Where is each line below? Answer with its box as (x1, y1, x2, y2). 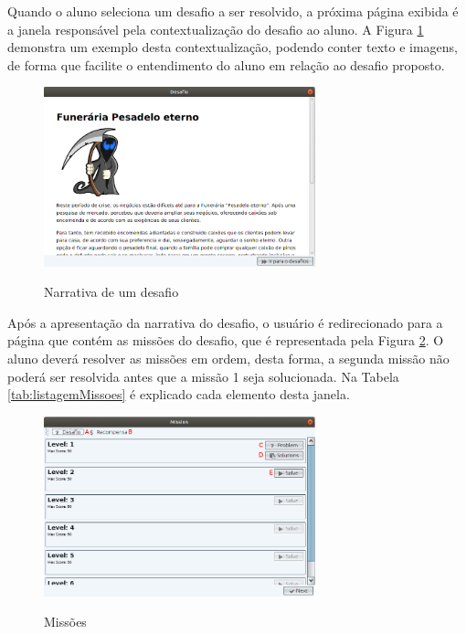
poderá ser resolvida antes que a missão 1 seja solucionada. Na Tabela (7, 366, 399, 386)
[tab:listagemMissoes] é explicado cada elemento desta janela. (7, 385, 350, 404)
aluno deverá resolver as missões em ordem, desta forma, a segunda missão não (7, 349, 450, 367)
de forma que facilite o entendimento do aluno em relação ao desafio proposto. (7, 55, 445, 74)
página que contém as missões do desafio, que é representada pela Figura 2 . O (7, 331, 444, 350)
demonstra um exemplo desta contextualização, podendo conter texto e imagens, (7, 37, 458, 57)
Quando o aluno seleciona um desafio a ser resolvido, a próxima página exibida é (7, 2, 459, 20)
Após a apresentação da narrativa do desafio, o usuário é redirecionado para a (7, 312, 443, 332)
